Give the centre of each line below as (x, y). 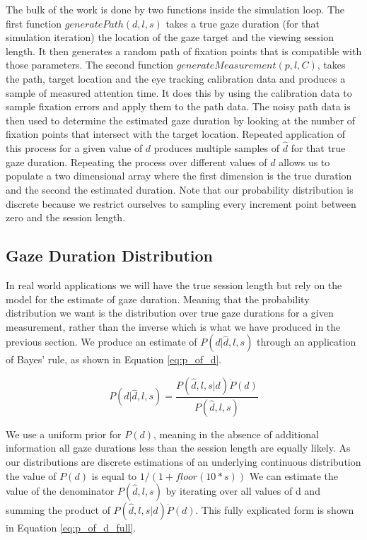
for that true (318, 148)
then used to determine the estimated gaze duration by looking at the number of (181, 120)
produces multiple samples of (217, 148)
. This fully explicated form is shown (275, 510)
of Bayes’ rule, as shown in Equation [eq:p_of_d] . (114, 359)
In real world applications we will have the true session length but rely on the (174, 284)
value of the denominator (60, 491)
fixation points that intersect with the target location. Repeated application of (175, 134)
